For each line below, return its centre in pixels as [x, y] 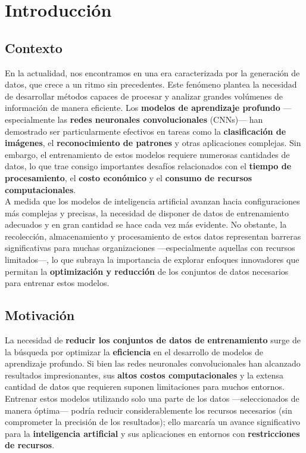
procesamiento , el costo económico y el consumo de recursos [129, 177]
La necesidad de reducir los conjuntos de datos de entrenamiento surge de [153, 340]
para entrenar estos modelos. [57, 283]
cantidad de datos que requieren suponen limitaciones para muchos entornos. [145, 387]
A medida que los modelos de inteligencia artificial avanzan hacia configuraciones [152, 201]
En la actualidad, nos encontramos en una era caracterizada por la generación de [152, 72]
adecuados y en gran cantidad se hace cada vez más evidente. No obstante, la [146, 224]
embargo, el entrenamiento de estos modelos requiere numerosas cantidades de [147, 154]
